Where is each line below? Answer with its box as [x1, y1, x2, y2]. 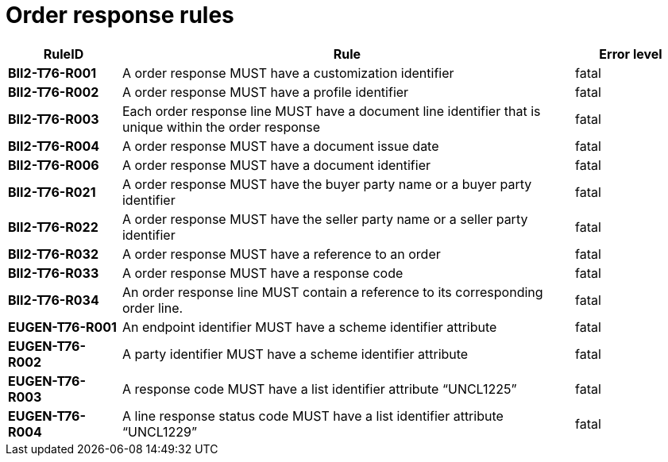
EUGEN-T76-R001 [8, 318, 117, 335]
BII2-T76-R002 [8, 83, 99, 100]
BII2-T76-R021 [8, 183, 96, 200]
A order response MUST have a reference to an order [122, 245, 441, 262]
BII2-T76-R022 [8, 218, 98, 235]
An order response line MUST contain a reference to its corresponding [122, 283, 543, 300]
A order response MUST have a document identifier [122, 156, 431, 173]
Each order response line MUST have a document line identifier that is [122, 102, 541, 119]
